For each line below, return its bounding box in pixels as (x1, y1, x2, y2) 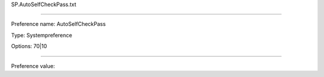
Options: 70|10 (11, 43, 47, 50)
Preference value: (11, 62, 55, 69)
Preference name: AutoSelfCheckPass (11, 20, 106, 28)
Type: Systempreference (11, 31, 73, 38)
